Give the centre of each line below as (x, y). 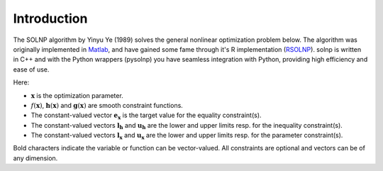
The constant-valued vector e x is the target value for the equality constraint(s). (146, 116)
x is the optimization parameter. (77, 95)
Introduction (50, 18)
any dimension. (35, 158)
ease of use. (31, 69)
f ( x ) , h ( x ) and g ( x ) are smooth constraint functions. (107, 105)
